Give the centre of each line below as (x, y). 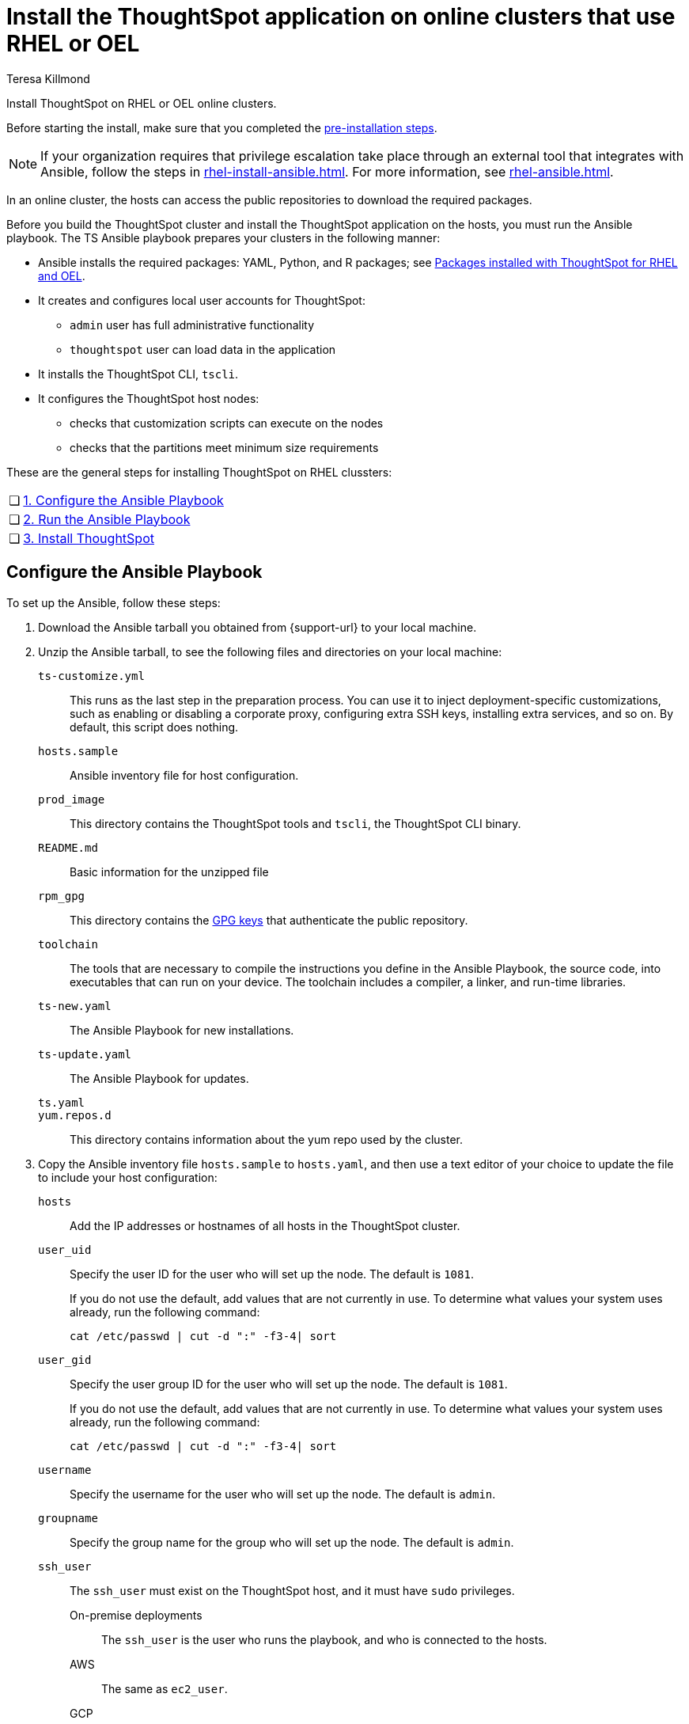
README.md (68, 847)
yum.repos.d (75, 1115)
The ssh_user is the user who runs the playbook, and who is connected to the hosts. (324, 1639)
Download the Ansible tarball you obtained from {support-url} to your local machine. (257, 627)
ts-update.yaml (85, 1054)
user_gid (65, 1359)
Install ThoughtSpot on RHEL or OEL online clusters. (142, 103)
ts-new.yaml (75, 1006)
